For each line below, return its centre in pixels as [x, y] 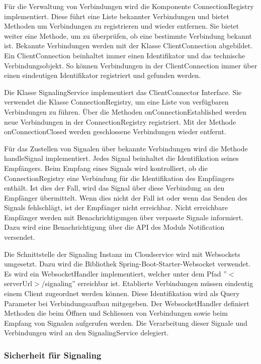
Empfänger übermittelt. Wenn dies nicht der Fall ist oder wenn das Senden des [126, 197]
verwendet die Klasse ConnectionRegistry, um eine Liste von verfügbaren [116, 102]
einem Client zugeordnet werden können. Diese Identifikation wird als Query [122, 293]
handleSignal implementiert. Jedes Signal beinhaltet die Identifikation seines [121, 158]
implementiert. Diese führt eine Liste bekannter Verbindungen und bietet [117, 16]
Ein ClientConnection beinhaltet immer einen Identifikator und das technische [125, 55]
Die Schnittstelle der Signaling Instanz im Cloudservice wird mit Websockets [122, 254]
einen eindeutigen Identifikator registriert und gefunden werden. [103, 75]
